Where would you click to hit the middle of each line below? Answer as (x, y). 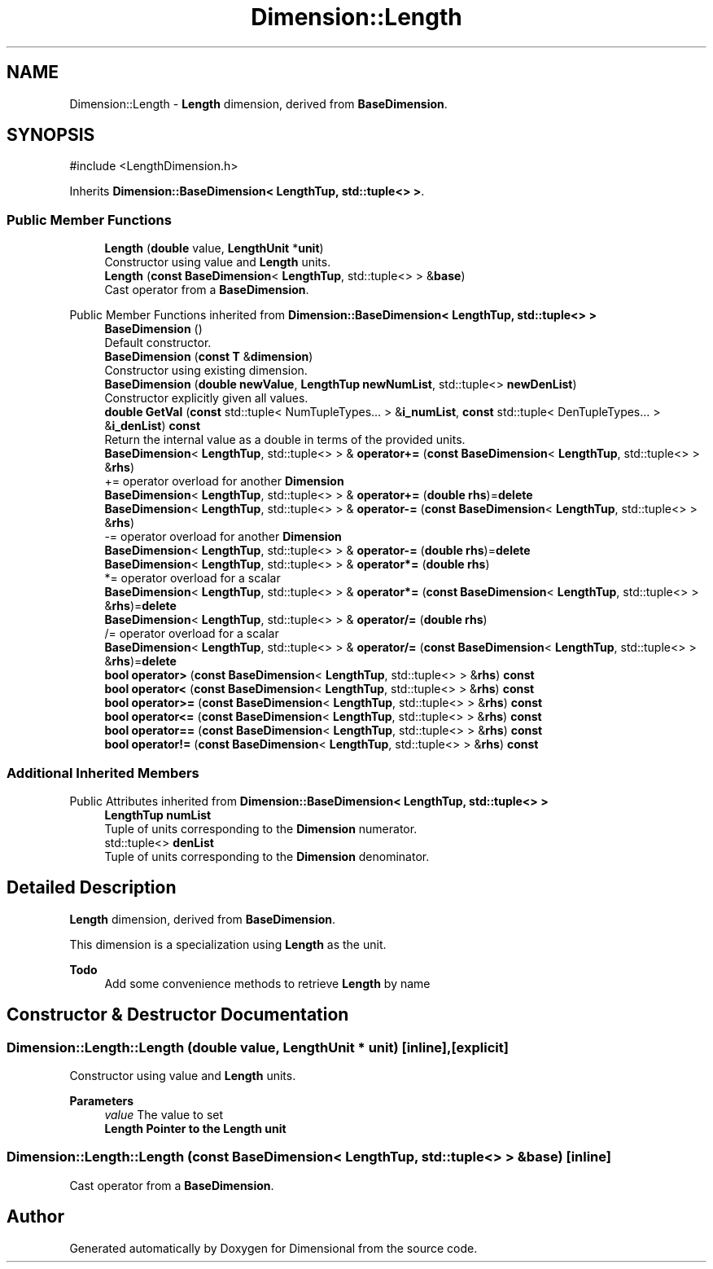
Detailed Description (92, 888)
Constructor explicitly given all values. (206, 398)
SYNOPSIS (51, 135)
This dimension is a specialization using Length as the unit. (228, 944)
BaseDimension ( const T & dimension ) (209, 357)
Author (35, 1217)
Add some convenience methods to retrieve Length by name (267, 983)
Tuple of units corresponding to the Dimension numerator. (261, 828)
